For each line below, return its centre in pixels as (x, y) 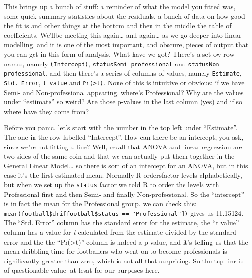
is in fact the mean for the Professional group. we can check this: (100, 204)
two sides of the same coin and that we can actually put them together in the (119, 156)
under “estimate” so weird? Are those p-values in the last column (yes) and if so (123, 102)
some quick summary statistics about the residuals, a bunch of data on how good (125, 16)
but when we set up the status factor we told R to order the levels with (112, 184)
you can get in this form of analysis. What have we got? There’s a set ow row (119, 54)
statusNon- (205, 64)
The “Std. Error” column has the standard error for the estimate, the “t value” (122, 222)
